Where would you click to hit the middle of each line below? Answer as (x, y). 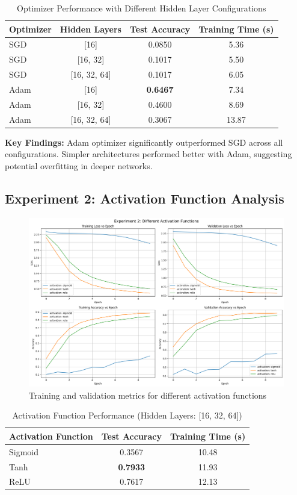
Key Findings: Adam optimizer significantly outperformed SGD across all (144, 142)
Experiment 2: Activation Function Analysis (145, 198)
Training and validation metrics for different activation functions (148, 395)
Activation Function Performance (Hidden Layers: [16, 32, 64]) (127, 415)
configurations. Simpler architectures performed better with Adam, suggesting (148, 154)
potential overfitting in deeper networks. (79, 165)
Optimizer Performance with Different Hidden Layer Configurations (142, 8)
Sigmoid (24, 451)
